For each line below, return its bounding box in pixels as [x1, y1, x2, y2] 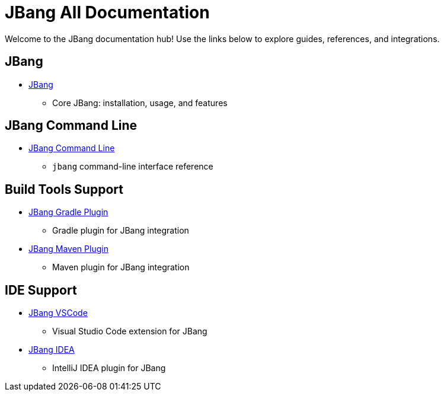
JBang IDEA [28, 344, 75, 355]
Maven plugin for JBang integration [52, 262, 190, 273]
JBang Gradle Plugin [28, 207, 108, 218]
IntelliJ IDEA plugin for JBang [52, 363, 166, 373]
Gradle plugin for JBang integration [52, 225, 189, 236]
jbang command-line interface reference [52, 161, 213, 172]
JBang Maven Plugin [28, 244, 108, 254]
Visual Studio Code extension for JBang [52, 326, 207, 337]
